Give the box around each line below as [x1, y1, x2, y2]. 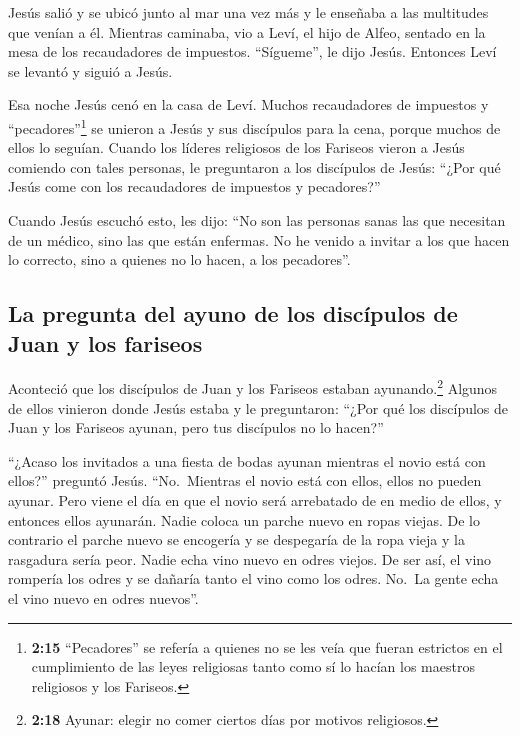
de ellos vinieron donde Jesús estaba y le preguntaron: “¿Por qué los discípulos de [8, 397, 509, 418]
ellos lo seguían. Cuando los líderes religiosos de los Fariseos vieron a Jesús [8, 137, 465, 158]
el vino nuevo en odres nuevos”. [8, 587, 199, 608]
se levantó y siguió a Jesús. [8, 60, 173, 81]
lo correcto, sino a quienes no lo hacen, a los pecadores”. [8, 249, 351, 270]
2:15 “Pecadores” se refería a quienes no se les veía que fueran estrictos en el [31, 636, 503, 657]
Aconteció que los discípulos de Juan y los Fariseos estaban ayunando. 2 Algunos [8, 375, 498, 399]
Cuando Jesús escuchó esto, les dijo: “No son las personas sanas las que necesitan [8, 210, 506, 230]
